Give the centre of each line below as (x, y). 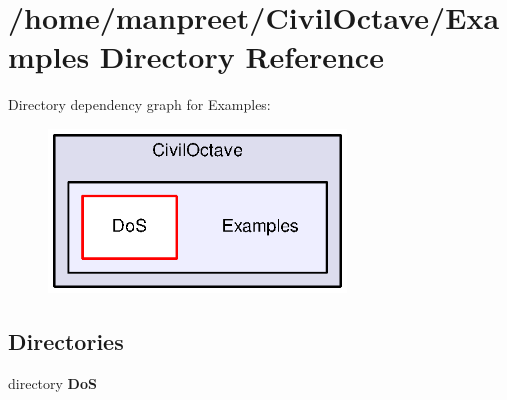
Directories (66, 341)
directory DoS (52, 383)
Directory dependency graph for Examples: (139, 104)
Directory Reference (241, 56)
